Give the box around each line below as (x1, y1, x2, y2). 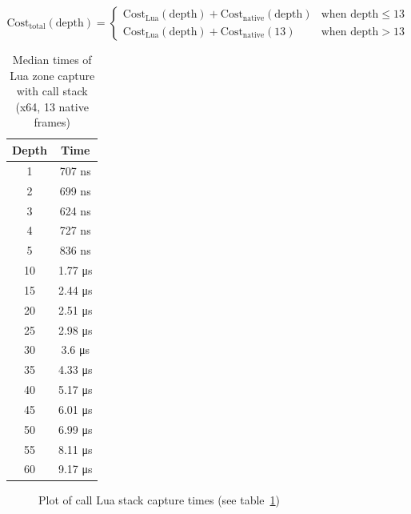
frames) (34, 114, 71, 131)
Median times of (12, 51, 92, 67)
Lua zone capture (10, 66, 95, 83)
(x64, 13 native (15, 98, 89, 114)
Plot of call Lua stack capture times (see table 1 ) (38, 491, 281, 508)
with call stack (16, 82, 88, 99)
